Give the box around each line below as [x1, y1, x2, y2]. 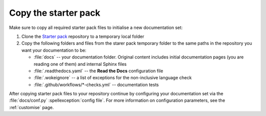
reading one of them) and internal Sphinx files [33, 61, 127, 67]
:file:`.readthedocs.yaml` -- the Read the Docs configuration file [33, 68, 164, 74]
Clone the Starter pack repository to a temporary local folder [21, 33, 144, 39]
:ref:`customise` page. [9, 104, 54, 110]
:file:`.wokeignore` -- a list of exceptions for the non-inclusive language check [33, 75, 192, 81]
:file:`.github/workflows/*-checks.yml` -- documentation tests [33, 82, 159, 87]
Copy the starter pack [9, 7, 100, 18]
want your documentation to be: [21, 47, 87, 53]
